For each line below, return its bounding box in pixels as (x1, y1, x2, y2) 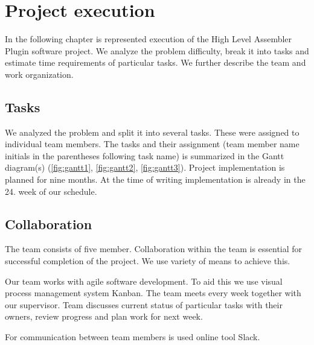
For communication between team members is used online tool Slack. (5, 331, 260, 343)
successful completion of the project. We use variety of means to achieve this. (5, 255, 290, 267)
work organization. (5, 68, 74, 80)
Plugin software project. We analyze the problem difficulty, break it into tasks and (5, 44, 309, 57)
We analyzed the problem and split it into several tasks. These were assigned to (5, 125, 300, 138)
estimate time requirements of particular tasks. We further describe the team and (5, 56, 306, 69)
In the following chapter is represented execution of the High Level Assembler (5, 33, 292, 45)
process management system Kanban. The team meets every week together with (5, 286, 301, 299)
